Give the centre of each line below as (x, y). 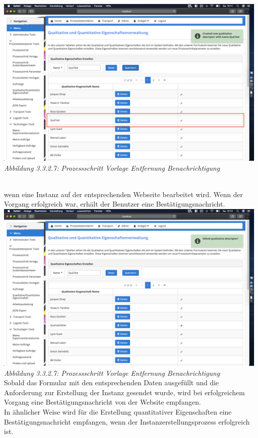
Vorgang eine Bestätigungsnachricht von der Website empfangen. (102, 402)
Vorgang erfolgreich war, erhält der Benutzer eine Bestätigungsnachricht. (115, 204)
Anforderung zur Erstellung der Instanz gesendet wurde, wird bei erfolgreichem (125, 392)
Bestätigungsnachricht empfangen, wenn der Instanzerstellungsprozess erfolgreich (127, 421)
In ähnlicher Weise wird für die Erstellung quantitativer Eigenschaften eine (118, 411)
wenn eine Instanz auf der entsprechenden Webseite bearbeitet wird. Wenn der (124, 194)
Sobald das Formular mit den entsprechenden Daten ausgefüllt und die (111, 383)
